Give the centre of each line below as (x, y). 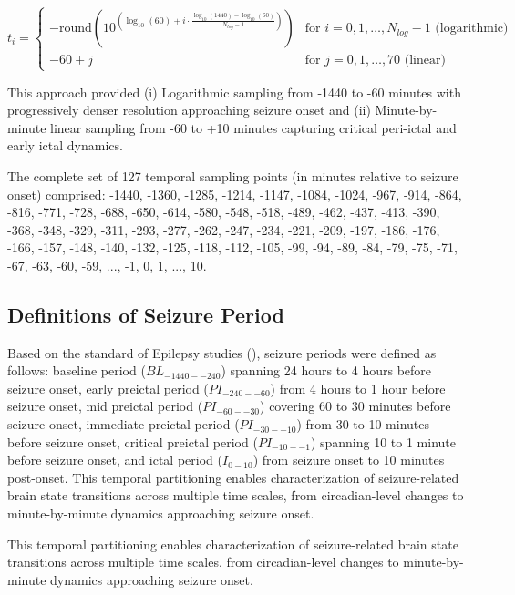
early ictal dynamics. (65, 145)
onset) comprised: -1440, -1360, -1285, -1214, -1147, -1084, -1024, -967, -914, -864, (235, 194)
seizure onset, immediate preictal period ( (124, 424)
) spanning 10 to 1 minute (383, 441)
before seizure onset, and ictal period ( (115, 460)
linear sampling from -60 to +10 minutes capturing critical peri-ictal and (253, 127)
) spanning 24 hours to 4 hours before (326, 370)
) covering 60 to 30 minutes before (355, 406)
